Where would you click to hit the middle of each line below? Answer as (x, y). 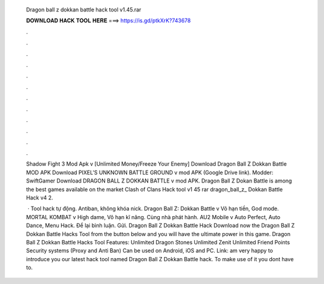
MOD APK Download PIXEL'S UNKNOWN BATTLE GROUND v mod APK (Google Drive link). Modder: (150, 172)
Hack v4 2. (40, 198)
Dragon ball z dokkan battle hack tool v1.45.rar (84, 10)
